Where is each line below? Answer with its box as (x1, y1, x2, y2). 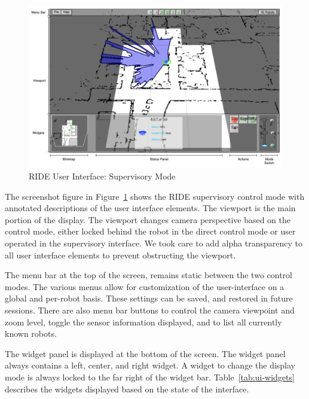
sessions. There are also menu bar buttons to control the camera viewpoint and (5, 303, 295, 316)
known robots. (5, 327, 57, 340)
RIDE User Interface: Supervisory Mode (29, 170, 176, 182)
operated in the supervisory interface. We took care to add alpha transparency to (5, 237, 302, 249)
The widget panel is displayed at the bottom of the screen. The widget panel (5, 347, 286, 360)
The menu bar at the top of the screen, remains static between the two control (5, 269, 292, 281)
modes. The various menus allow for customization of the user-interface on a (5, 280, 284, 293)
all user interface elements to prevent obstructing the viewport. (5, 248, 236, 261)
